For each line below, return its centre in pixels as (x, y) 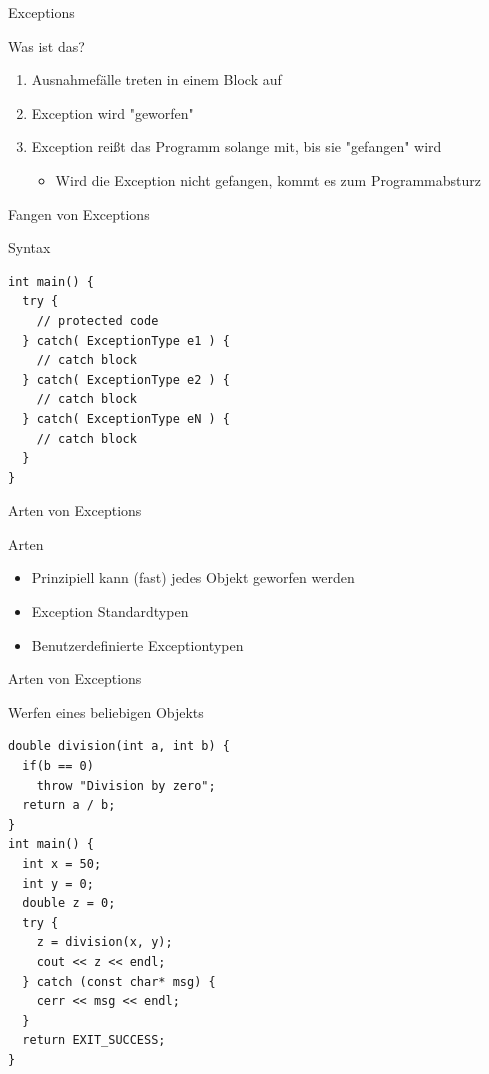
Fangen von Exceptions (79, 213)
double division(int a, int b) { (119, 746)
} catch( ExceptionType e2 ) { (126, 379)
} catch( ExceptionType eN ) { (126, 418)
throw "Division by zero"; (126, 785)
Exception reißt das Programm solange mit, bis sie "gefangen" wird (236, 146)
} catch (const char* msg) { (119, 981)
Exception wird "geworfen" (112, 112)
